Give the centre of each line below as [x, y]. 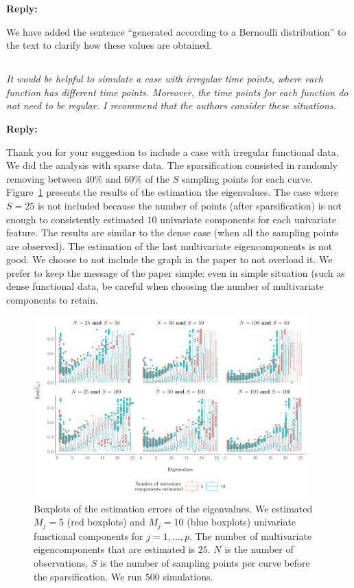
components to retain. [52, 300]
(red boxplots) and [106, 522]
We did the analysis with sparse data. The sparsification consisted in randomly [172, 165]
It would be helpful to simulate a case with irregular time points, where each [165, 79]
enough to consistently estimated [75, 219]
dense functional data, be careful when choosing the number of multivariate [165, 286]
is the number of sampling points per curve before [205, 562]
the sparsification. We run [88, 576]
